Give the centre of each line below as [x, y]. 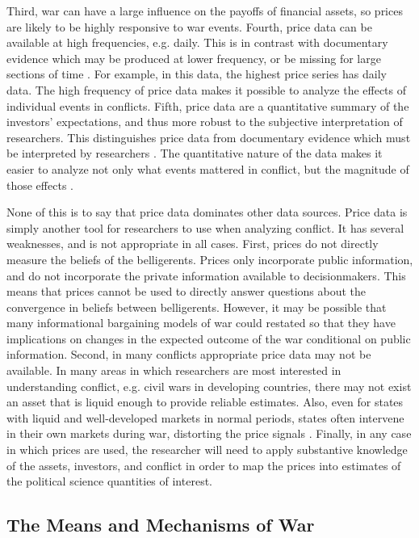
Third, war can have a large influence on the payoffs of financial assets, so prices [205, 11]
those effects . [40, 185]
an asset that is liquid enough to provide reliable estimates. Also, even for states [205, 402]
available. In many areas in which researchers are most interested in [174, 370]
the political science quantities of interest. [109, 481]
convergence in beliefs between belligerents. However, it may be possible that [197, 307]
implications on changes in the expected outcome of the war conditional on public [209, 338]
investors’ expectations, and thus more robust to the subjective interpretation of [205, 122]
